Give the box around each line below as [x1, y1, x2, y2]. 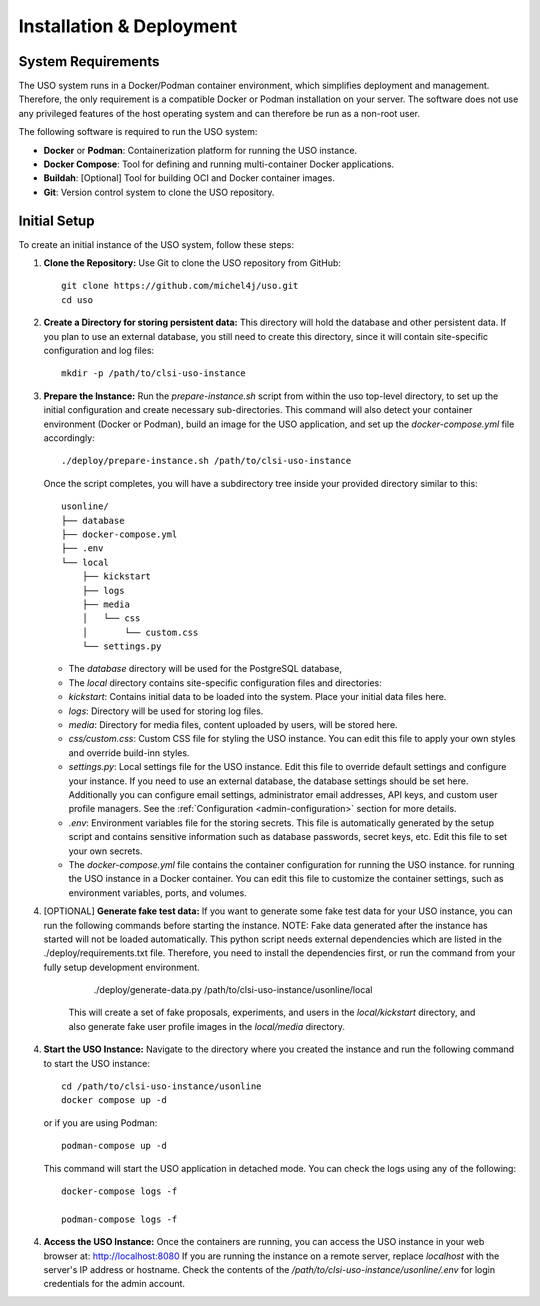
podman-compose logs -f [61, 1213, 178, 1225]
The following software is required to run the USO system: [18, 126, 258, 138]
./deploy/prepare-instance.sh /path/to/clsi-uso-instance [61, 455, 352, 467]
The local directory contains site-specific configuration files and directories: [68, 676, 382, 689]
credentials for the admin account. [43, 1278, 185, 1290]
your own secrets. [68, 845, 143, 857]
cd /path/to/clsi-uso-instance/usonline [61, 1081, 262, 1092]
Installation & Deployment [18, 15, 238, 37]
